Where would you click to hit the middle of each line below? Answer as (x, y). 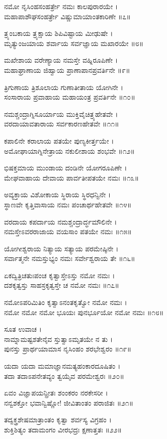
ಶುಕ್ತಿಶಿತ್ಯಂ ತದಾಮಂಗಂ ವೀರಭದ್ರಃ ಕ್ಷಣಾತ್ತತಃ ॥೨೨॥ (63, 429)
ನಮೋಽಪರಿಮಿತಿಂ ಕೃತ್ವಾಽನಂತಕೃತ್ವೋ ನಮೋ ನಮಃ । (66, 302)
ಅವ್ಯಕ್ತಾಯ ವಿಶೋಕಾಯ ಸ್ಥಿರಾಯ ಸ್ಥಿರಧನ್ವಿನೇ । (58, 194)
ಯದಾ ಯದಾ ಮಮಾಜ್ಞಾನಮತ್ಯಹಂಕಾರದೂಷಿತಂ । (62, 366)
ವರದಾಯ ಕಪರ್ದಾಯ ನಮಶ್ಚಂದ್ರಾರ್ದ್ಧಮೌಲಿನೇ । (61, 221)
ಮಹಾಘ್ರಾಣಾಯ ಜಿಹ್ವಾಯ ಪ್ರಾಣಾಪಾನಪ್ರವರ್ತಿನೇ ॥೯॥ (67, 70)
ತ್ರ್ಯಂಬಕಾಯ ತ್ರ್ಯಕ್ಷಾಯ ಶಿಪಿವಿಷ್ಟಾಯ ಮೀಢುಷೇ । (59, 33)
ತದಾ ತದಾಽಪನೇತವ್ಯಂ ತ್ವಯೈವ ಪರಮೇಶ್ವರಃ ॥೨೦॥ (64, 376)
